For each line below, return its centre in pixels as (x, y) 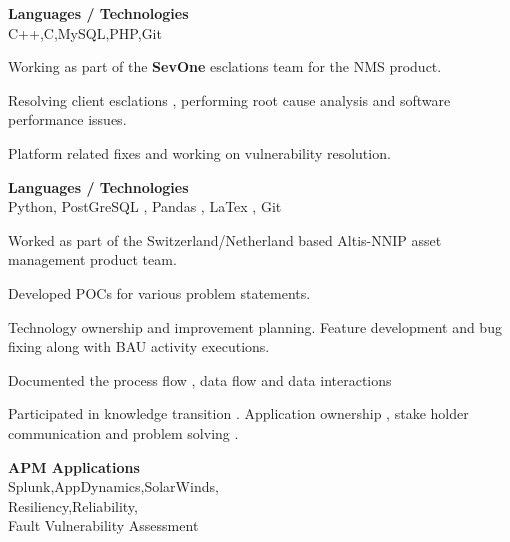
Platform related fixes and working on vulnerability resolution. (199, 152)
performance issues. (67, 119)
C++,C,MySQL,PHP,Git (85, 32)
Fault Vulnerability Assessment (103, 525)
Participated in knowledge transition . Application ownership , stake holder (238, 413)
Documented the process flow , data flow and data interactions (200, 379)
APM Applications (74, 466)
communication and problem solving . (123, 432)
